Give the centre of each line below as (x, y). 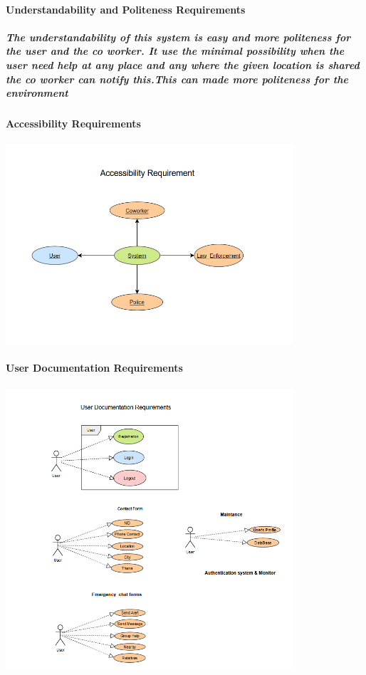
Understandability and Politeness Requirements (126, 9)
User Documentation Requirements (94, 368)
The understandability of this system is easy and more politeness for (178, 37)
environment (37, 93)
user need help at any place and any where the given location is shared (183, 64)
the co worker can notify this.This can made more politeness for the (177, 79)
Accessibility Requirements (73, 124)
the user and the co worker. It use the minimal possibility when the (175, 51)
